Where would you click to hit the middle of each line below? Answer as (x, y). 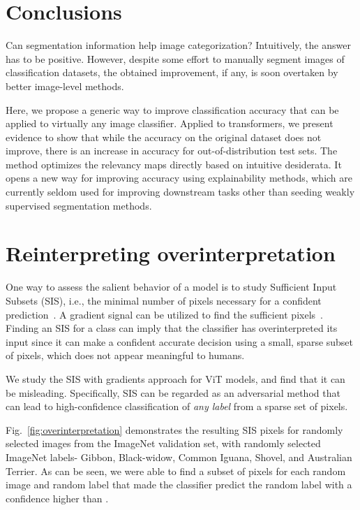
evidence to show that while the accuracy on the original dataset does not (164, 137)
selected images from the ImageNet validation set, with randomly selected (163, 443)
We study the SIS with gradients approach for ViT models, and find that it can (175, 378)
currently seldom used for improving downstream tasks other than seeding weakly (180, 192)
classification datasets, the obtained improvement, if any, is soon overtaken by (172, 72)
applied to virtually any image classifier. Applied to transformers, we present (170, 123)
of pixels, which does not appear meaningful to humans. (125, 355)
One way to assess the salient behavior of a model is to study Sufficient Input (171, 287)
